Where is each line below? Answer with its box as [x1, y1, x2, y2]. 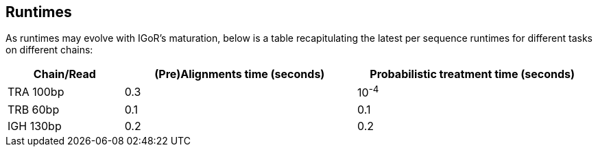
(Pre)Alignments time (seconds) [154, 67, 325, 81]
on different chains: [5, 44, 93, 56]
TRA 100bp [8, 85, 64, 99]
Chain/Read [33, 67, 96, 81]
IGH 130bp [8, 118, 62, 133]
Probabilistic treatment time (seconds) [370, 67, 575, 81]
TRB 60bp [8, 102, 60, 116]
